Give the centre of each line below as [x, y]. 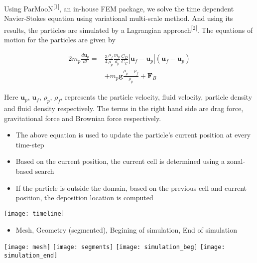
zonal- [236, 161]
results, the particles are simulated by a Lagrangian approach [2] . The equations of [128, 29]
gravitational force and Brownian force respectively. [83, 118]
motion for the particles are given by [60, 40]
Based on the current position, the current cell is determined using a [120, 161]
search [45, 171]
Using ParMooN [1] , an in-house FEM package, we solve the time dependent [119, 8]
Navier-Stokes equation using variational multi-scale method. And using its [119, 18]
